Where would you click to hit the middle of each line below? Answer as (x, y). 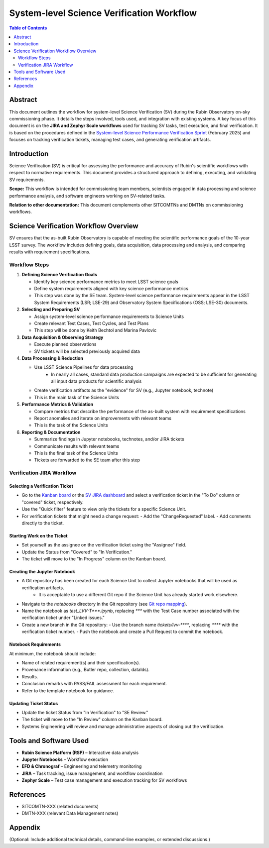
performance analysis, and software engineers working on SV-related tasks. (87, 196)
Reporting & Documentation (51, 432)
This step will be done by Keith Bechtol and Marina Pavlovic (95, 330)
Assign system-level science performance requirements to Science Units (109, 317)
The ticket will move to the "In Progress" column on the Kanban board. (94, 559)
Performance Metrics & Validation (58, 404)
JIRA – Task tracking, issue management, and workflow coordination (92, 773)
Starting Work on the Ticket (38, 535)
